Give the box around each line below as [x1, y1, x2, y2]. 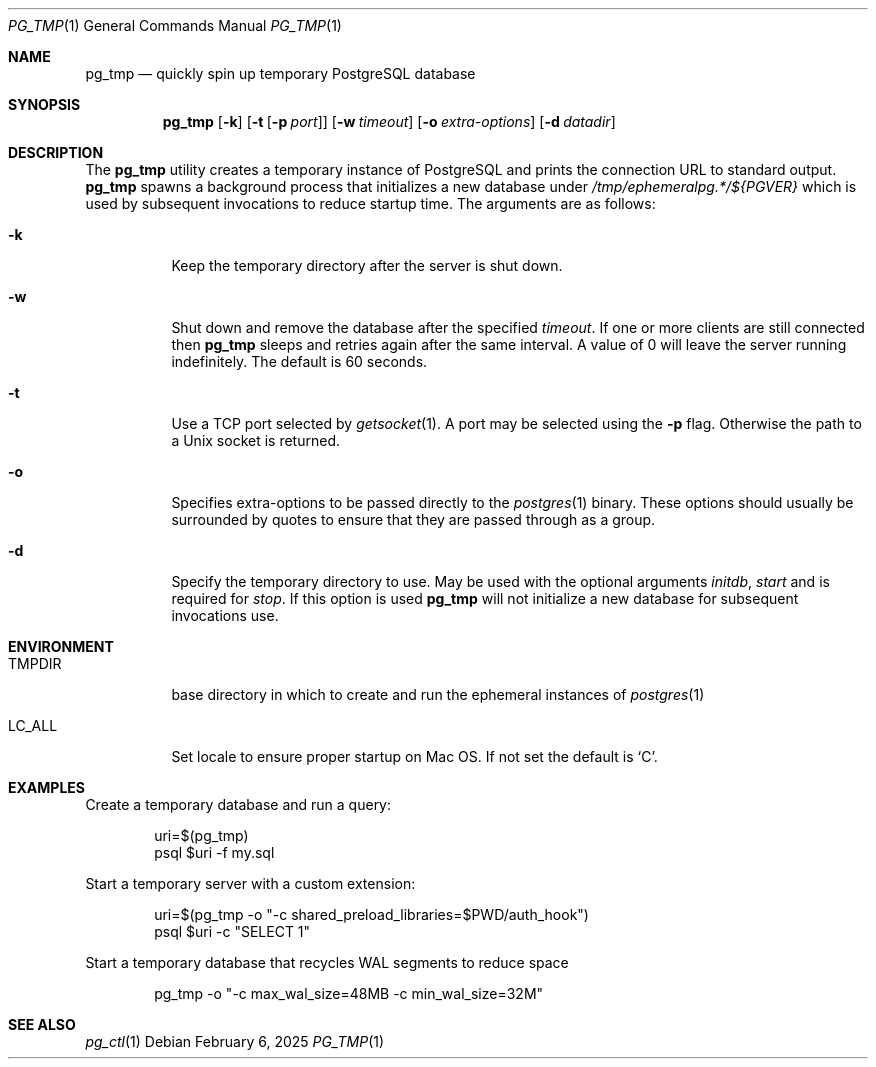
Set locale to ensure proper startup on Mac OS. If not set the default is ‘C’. [171, 748, 658, 765]
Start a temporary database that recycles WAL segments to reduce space [85, 954, 569, 971]
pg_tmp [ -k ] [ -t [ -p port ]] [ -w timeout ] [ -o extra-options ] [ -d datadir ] [162, 113, 616, 130]
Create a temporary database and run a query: [85, 796, 392, 813]
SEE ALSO [8, 1016, 76, 1033]
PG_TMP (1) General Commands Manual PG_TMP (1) [8, 17, 342, 34]
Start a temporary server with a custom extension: [85, 875, 416, 892]
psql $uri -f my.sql [154, 844, 275, 861]
